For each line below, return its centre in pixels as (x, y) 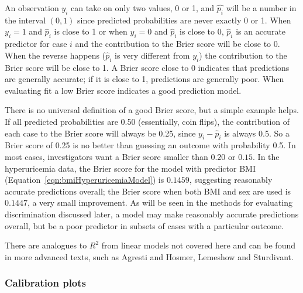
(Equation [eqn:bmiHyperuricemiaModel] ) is (85, 180)
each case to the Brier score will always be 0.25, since (100, 133)
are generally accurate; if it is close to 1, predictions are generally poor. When (144, 79)
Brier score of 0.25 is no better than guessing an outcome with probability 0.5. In (150, 145)
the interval (25, 20)
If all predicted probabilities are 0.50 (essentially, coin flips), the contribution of (147, 121)
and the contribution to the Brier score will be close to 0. (178, 44)
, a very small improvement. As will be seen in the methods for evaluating (160, 202)
